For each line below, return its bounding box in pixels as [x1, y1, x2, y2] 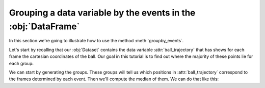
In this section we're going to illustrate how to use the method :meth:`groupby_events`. [9, 38, 184, 44]
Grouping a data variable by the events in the [9, 7, 196, 18]
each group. [9, 60, 34, 66]
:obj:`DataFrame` [9, 21, 80, 32]
